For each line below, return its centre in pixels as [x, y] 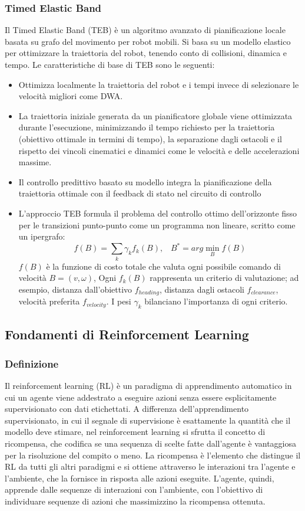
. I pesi [119, 301]
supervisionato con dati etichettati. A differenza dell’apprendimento [127, 409]
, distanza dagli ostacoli [202, 289]
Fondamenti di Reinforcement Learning [127, 334]
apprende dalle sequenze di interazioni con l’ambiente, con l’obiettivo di [134, 489]
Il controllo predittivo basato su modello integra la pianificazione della [145, 181]
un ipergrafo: [42, 236]
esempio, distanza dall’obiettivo [75, 289]
